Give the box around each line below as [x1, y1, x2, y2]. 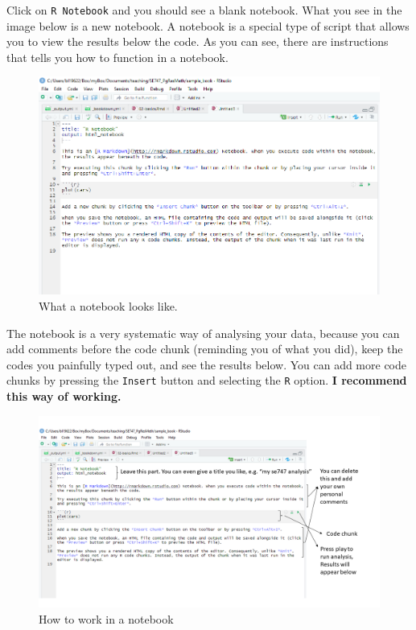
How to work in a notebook [39, 610, 174, 627]
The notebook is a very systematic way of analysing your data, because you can [6, 324, 400, 341]
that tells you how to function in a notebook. [6, 48, 229, 65]
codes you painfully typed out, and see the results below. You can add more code [6, 356, 406, 373]
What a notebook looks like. [39, 297, 178, 314]
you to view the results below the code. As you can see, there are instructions [6, 33, 389, 50]
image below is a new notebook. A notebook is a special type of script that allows [6, 17, 410, 34]
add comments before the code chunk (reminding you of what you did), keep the [6, 340, 403, 357]
